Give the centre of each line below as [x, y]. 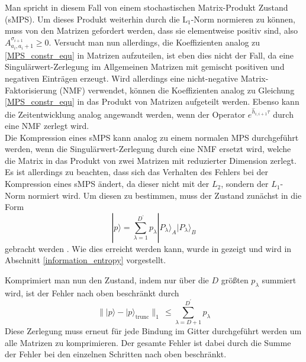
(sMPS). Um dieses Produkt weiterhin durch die [92, 19]
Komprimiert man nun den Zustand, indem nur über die [107, 280]
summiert [279, 280]
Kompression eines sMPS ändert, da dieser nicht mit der [107, 184]
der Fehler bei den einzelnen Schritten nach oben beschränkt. [116, 354]
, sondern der [245, 184]
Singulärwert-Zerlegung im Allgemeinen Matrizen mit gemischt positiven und [145, 67]
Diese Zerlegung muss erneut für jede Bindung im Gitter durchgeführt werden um [153, 331]
